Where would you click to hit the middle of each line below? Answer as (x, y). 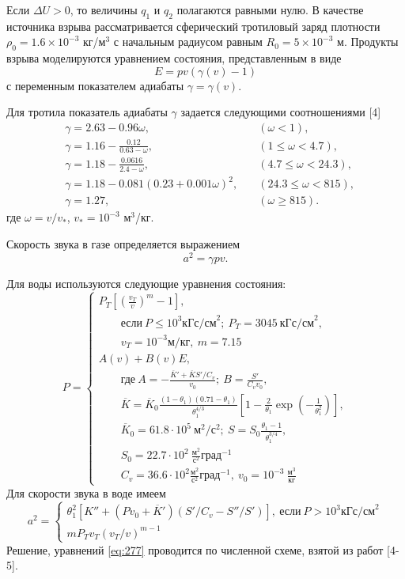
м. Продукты (368, 42)
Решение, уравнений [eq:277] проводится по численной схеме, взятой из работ (195, 549)
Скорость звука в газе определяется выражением (123, 243)
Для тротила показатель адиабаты (87, 112)
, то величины (104, 9)
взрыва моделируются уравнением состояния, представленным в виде (174, 58)
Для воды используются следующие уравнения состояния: (146, 283)
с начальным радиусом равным (188, 42)
